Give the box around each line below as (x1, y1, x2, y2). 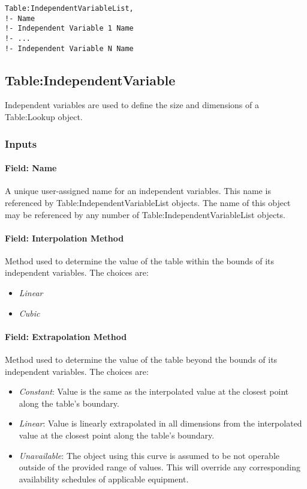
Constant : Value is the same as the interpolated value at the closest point (19, 385, 289, 398)
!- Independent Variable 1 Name (5, 24, 134, 33)
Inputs (5, 136, 37, 151)
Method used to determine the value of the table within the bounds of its (5, 254, 275, 267)
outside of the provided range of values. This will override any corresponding (19, 461, 300, 473)
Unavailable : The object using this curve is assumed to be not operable (19, 449, 279, 461)
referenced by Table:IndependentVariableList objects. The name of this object (5, 196, 291, 208)
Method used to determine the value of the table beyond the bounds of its (5, 353, 278, 366)
